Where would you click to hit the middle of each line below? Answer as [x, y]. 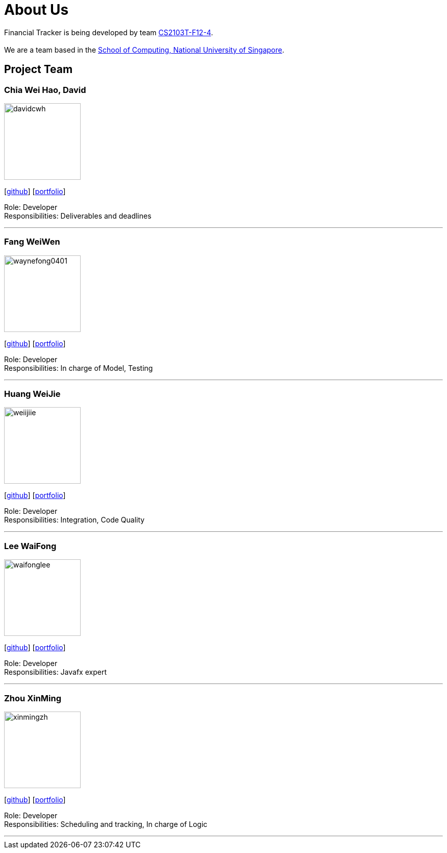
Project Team [39, 69]
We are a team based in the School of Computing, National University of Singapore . [144, 50]
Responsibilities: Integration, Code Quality [74, 520]
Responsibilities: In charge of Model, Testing [79, 368]
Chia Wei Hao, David [45, 90]
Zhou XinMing [33, 698]
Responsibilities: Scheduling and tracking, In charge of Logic [106, 824]
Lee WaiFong [30, 546]
